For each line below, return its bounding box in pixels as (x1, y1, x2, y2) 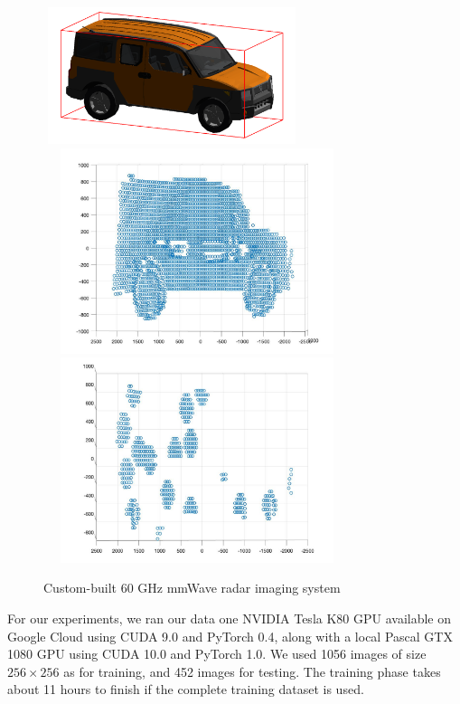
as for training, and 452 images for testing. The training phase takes (63, 661, 441, 680)
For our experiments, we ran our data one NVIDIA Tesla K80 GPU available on (7, 609, 452, 628)
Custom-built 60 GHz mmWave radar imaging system (43, 578, 341, 597)
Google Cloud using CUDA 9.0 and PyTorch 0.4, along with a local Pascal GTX (7, 626, 453, 645)
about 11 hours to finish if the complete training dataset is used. (7, 680, 364, 699)
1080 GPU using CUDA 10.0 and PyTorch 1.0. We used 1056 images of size (7, 644, 427, 663)
